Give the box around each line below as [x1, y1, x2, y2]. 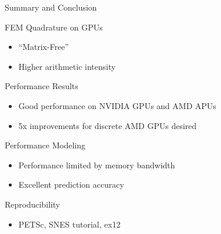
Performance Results [5, 80, 78, 92]
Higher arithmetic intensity [18, 60, 116, 72]
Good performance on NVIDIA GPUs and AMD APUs [18, 99, 216, 111]
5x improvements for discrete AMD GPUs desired [18, 119, 197, 131]
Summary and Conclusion [5, 1, 97, 13]
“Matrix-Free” [18, 40, 69, 53]
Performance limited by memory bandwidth [18, 158, 175, 171]
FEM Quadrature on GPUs [5, 21, 103, 33]
